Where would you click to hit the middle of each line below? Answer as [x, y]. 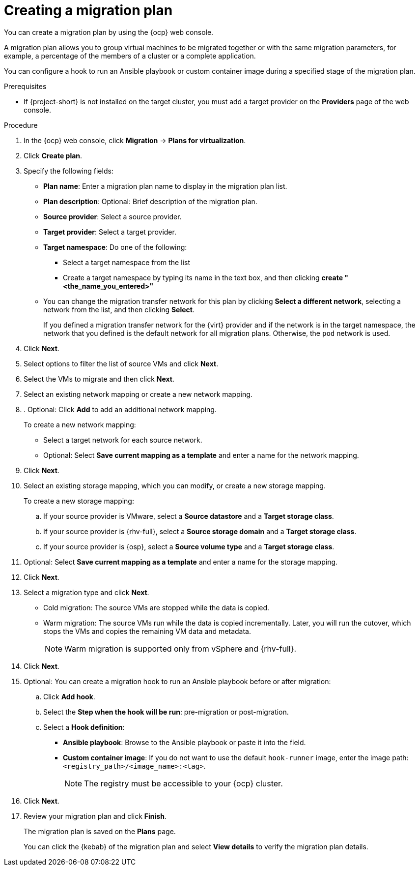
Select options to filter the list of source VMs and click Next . [121, 363]
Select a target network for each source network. [123, 440]
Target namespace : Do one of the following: [115, 247]
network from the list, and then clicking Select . [119, 309]
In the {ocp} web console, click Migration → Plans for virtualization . [135, 140]
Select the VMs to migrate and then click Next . [99, 379]
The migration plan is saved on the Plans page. [100, 831]
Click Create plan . [53, 155]
